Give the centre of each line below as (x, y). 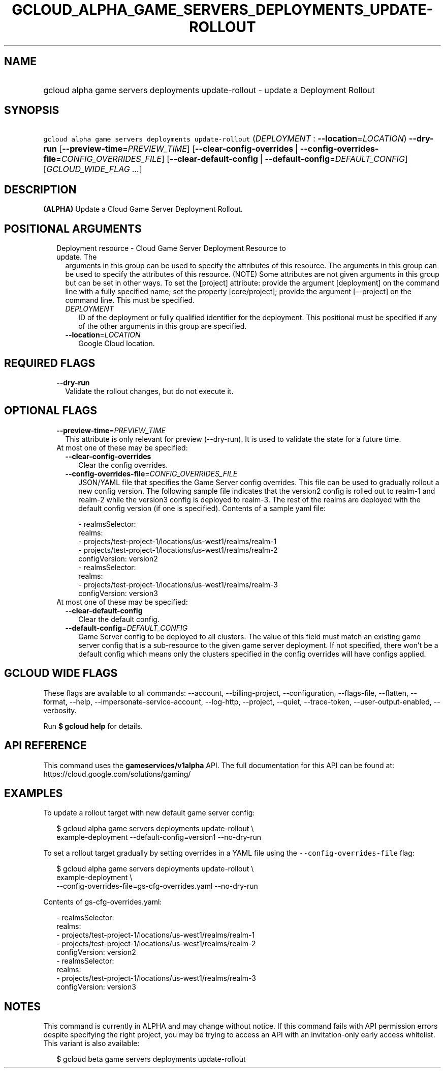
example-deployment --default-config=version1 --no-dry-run (159, 837)
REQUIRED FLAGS (50, 363)
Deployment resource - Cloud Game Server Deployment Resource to (171, 248)
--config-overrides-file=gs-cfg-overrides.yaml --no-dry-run (157, 886)
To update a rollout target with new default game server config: (149, 813)
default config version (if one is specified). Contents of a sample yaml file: (202, 508)
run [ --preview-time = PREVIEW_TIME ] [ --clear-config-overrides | (171, 149)
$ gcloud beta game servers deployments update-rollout (151, 1059)
